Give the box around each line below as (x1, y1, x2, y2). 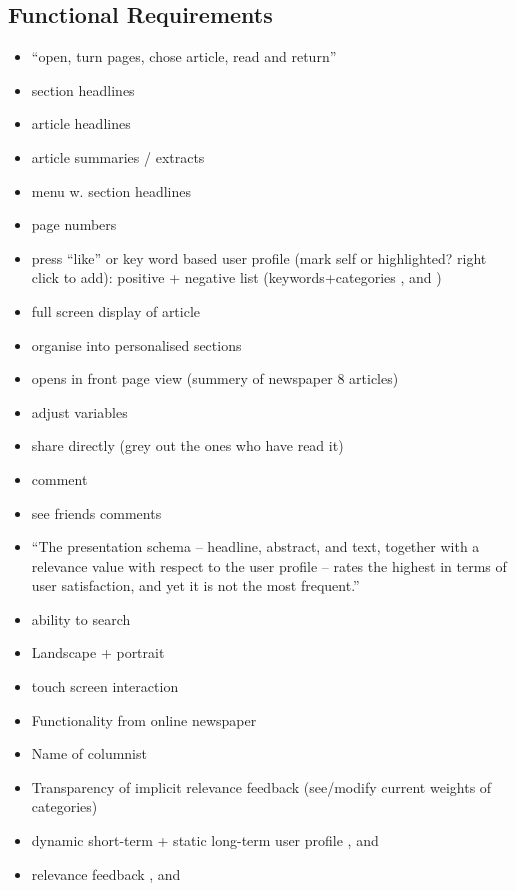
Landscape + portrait (31, 642, 165, 663)
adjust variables (31, 401, 128, 422)
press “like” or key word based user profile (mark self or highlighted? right (31, 247, 487, 268)
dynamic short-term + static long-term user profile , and (31, 830, 379, 851)
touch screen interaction (31, 676, 179, 697)
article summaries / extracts (31, 146, 205, 167)
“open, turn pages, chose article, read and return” (31, 46, 337, 67)
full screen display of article (31, 300, 201, 321)
